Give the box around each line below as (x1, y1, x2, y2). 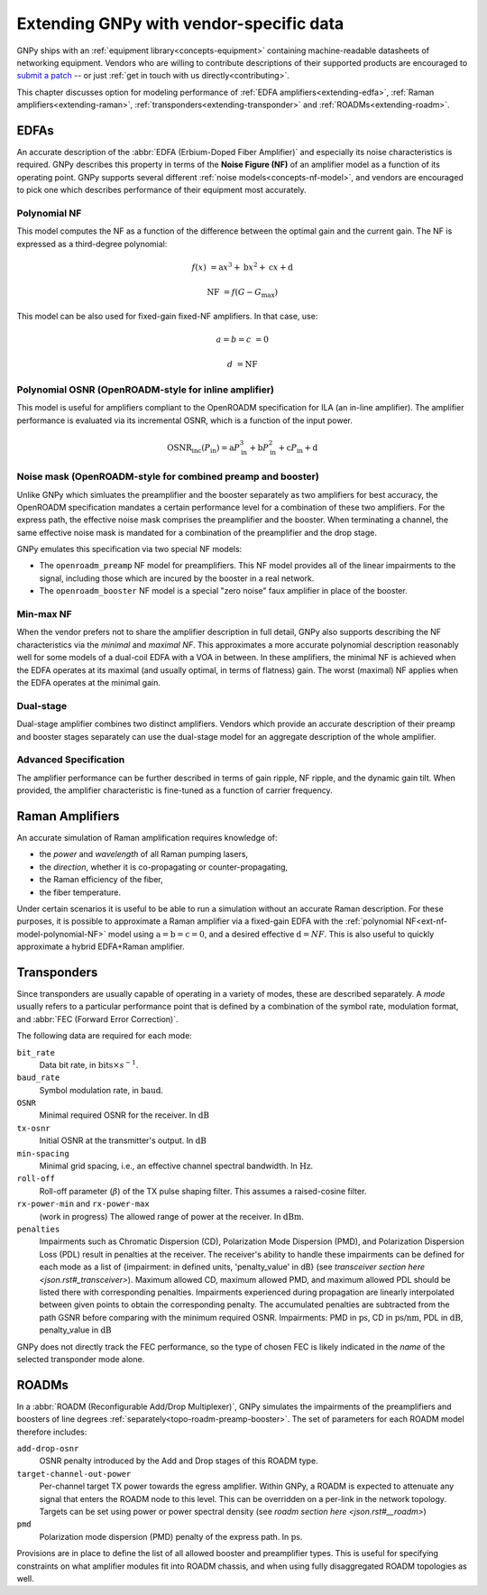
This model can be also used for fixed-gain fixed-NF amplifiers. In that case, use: (16, 310, 318, 321)
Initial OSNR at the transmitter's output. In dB (39, 1135, 207, 1146)
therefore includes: (16, 1426, 87, 1437)
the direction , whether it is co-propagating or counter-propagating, (39, 862, 289, 872)
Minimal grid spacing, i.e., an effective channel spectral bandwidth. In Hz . (39, 1160, 314, 1172)
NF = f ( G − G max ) (207, 287, 279, 300)
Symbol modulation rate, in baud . (39, 1084, 164, 1095)
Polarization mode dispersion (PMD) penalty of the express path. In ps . (39, 1531, 303, 1542)
